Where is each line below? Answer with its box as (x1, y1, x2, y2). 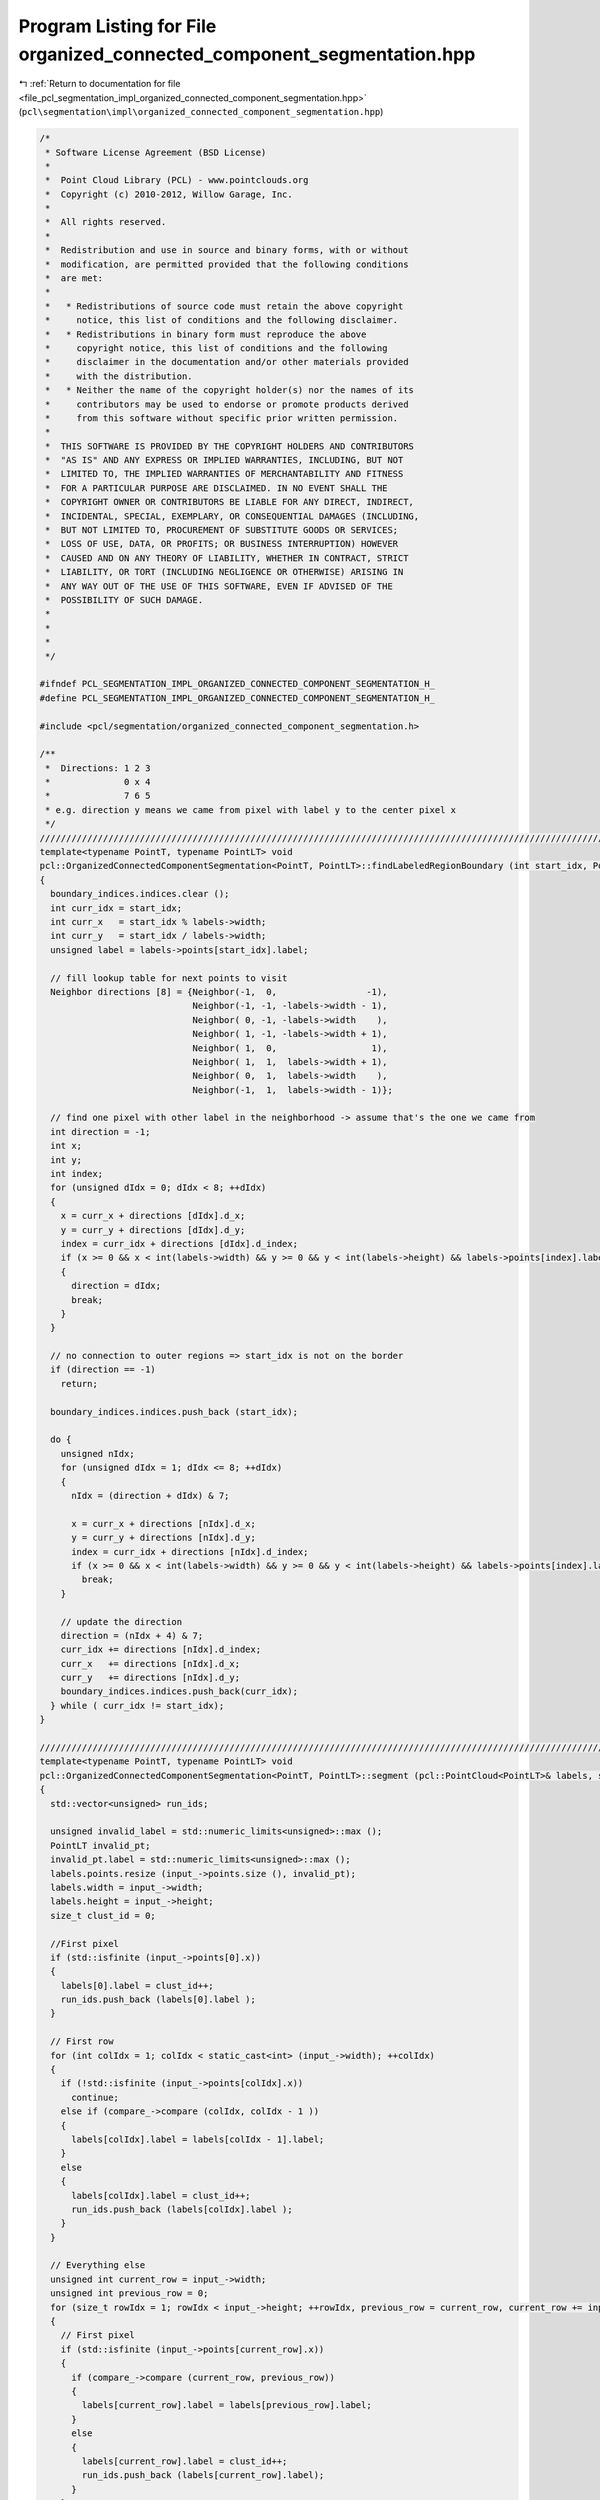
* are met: (45, 273, 104, 284)
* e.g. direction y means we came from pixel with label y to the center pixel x (45, 804, 457, 815)
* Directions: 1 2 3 (45, 762, 151, 774)
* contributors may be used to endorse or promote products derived (45, 398, 409, 410)
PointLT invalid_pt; (50, 1840, 151, 1851)
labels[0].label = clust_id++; (60, 1980, 214, 1991)
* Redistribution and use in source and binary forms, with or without (45, 245, 409, 256)
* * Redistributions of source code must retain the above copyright (45, 300, 404, 312)
